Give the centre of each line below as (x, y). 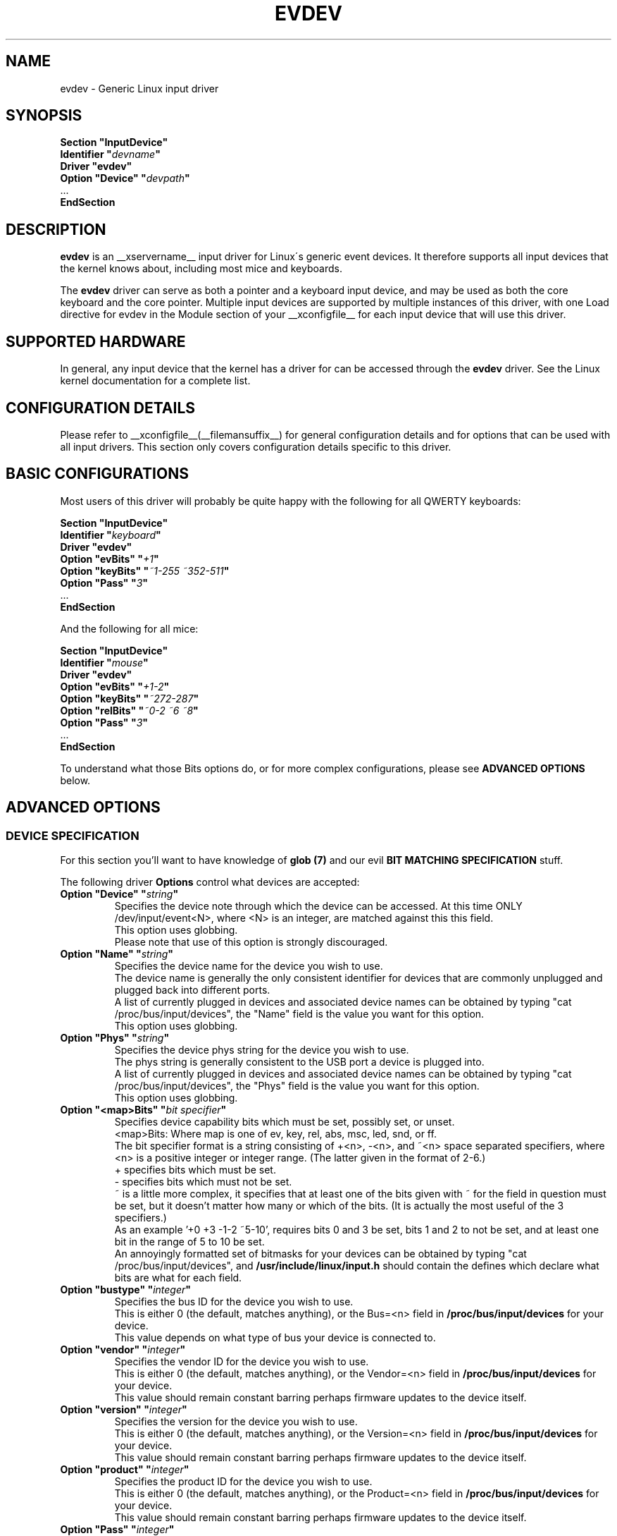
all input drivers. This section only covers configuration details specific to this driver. (256, 446)
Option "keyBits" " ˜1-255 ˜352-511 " (145, 571)
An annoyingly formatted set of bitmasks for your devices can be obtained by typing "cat (320, 1254)
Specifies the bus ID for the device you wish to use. (234, 1302)
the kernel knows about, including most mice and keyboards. (201, 269)
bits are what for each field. (178, 1278)
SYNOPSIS (44, 116)
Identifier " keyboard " (111, 535)
